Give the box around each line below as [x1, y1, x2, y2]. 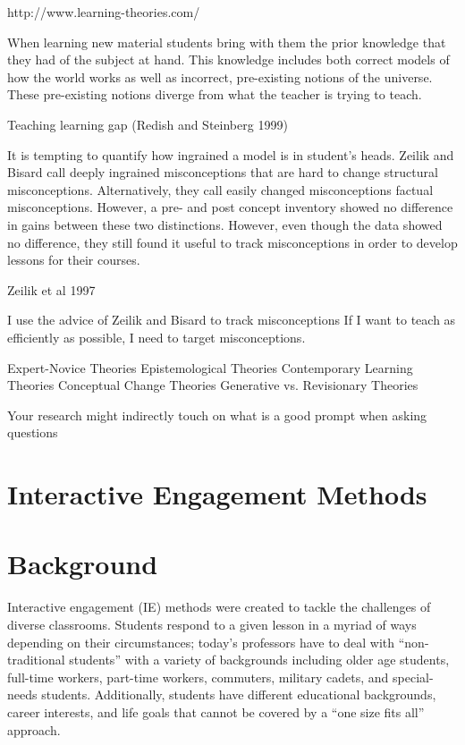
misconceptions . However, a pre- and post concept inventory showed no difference [7, 198, 453, 216]
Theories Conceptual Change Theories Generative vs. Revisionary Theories [7, 376, 418, 394]
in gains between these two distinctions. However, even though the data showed [7, 215, 443, 233]
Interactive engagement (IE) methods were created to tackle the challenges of [7, 597, 431, 616]
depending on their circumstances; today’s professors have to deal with [7, 632, 395, 651]
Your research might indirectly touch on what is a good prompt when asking [7, 405, 427, 424]
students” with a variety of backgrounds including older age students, [69, 650, 450, 669]
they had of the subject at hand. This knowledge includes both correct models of [7, 50, 450, 69]
